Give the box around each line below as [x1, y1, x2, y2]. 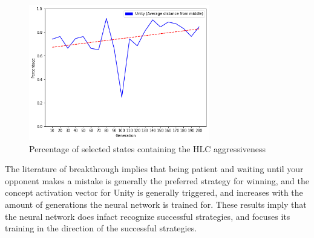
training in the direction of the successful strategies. [5, 222, 197, 234]
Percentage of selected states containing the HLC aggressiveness [29, 142, 266, 155]
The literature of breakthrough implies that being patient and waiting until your [5, 162, 304, 175]
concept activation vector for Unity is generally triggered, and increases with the [5, 186, 303, 199]
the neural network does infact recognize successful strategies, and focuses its [5, 210, 290, 222]
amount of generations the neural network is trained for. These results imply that [5, 198, 307, 210]
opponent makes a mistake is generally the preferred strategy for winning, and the [5, 174, 309, 187]
